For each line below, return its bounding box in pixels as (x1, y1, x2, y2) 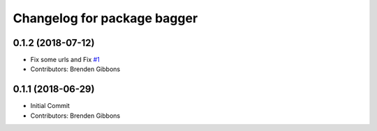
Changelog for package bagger (13, 10, 198, 26)
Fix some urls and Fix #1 (30, 56, 101, 64)
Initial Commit (30, 102, 70, 110)
